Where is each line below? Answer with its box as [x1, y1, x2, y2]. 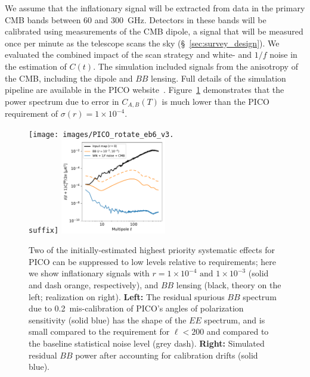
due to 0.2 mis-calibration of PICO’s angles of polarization [29, 302, 244, 314]
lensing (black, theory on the [176, 279, 281, 291]
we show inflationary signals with [29, 267, 150, 279]
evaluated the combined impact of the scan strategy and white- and [5, 48, 252, 61]
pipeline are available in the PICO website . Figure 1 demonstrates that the [5, 83, 284, 96]
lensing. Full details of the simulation [151, 71, 286, 84]
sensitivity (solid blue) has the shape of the [29, 313, 187, 326]
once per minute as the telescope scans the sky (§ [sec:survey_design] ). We [5, 36, 280, 49]
